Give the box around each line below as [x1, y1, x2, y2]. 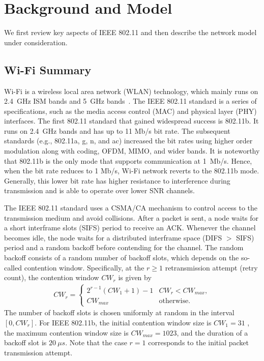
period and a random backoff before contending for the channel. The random [4, 242, 244, 253]
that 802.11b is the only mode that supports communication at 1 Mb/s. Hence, [4, 155, 252, 166]
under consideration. [4, 37, 68, 47]
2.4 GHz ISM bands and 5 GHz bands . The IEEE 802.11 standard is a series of [4, 96, 257, 106]
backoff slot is [4, 337, 47, 348]
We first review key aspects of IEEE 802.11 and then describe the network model [4, 27, 257, 38]
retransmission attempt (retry [165, 262, 258, 273]
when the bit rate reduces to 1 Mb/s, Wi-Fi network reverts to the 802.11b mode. [4, 165, 259, 176]
